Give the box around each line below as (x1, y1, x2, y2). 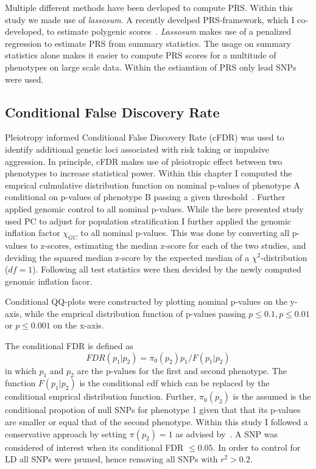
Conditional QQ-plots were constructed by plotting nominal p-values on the (5, 295, 287, 308)
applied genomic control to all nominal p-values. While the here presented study (5, 202, 304, 215)
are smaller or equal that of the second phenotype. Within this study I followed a (5, 415, 308, 428)
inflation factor (5, 226, 60, 239)
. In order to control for (212, 440, 301, 453)
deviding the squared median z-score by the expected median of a (5, 251, 250, 263)
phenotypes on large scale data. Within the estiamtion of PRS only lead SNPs (5, 60, 297, 73)
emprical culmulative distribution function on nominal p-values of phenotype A (5, 178, 300, 191)
